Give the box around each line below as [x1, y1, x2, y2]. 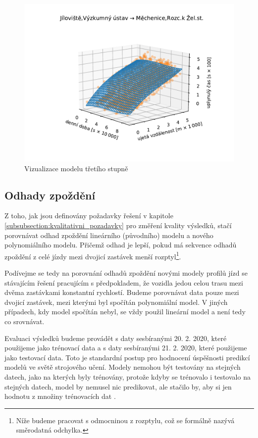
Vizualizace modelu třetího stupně [24, 163, 128, 173]
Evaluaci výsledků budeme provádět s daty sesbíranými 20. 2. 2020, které [4, 333, 227, 343]
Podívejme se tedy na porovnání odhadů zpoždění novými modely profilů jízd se [4, 268, 248, 278]
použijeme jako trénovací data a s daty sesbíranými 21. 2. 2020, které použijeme [4, 342, 247, 353]
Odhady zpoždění [4, 187, 96, 202]
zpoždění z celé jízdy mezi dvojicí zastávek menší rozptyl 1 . [4, 249, 181, 261]
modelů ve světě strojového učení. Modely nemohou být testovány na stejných [4, 362, 241, 372]
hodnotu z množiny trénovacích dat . [4, 391, 116, 401]
